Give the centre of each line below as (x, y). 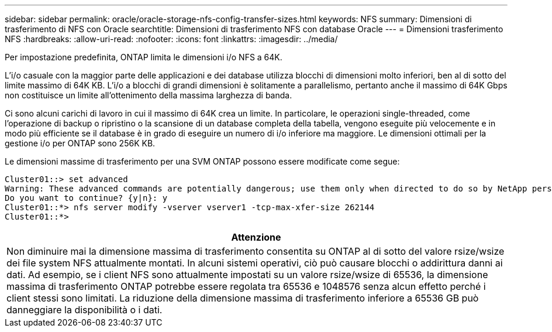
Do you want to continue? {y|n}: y (86, 198)
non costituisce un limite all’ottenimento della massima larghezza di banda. (149, 95)
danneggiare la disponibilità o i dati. (84, 310)
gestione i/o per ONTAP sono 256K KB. (80, 143)
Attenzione (256, 237)
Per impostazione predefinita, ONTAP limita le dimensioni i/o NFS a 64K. (144, 57)
